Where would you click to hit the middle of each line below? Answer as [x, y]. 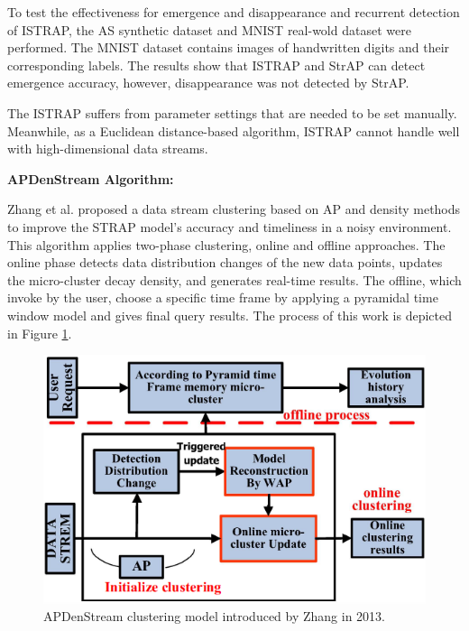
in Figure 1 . [40, 333]
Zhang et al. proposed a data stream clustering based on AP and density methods [234, 209]
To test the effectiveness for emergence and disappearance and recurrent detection [234, 12]
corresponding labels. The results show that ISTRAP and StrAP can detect [216, 65]
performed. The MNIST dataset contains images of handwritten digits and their [229, 47]
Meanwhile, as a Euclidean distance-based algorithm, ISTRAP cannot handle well [234, 130]
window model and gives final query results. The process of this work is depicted [230, 315]
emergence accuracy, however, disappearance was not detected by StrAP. [208, 83]
